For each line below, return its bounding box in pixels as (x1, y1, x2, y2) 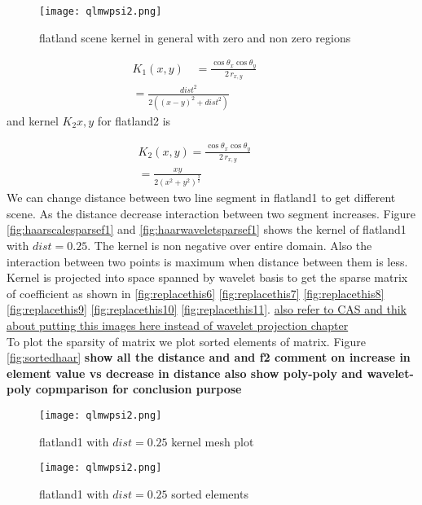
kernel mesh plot (171, 433, 254, 450)
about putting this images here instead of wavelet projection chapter (7, 316, 349, 333)
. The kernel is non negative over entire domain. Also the (87, 236, 372, 253)
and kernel (7, 112, 59, 129)
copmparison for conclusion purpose (35, 380, 242, 397)
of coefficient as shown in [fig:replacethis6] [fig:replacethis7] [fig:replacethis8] (7, 284, 385, 301)
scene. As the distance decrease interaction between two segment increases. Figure (7, 204, 416, 222)
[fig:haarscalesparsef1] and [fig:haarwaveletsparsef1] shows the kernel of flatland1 (7, 221, 407, 238)
